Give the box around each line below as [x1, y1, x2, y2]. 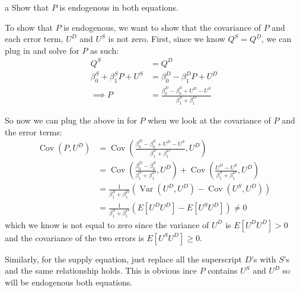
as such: [90, 44, 119, 56]
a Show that [5, 1, 49, 13]
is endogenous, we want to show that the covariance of [63, 21, 261, 33]
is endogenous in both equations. [59, 1, 178, 13]
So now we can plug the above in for [5, 113, 137, 126]
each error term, [5, 33, 63, 45]
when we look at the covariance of [148, 113, 271, 126]
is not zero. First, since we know [108, 33, 225, 45]
